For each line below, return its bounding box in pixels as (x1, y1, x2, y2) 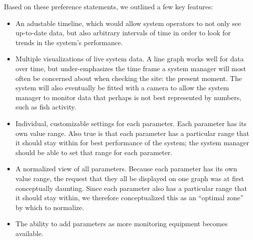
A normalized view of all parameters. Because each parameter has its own (15, 163, 237, 174)
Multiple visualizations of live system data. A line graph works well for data (15, 53, 244, 64)
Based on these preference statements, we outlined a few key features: (4, 1, 213, 11)
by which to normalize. (15, 202, 84, 212)
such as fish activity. (15, 102, 76, 112)
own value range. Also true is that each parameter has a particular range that (15, 128, 250, 138)
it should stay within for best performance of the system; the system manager (15, 137, 250, 148)
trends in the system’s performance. (15, 37, 123, 47)
